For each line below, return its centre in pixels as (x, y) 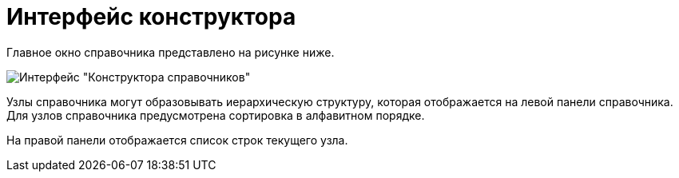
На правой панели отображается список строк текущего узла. (177, 140)
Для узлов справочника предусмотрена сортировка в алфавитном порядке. (216, 115)
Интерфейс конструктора (151, 17)
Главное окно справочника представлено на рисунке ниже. (171, 52)
